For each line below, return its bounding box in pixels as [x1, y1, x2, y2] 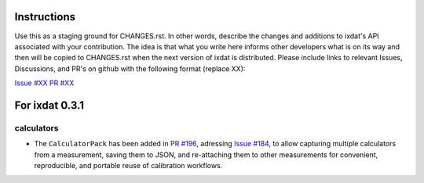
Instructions [14, 10, 76, 23]
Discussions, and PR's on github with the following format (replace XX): [14, 63, 246, 74]
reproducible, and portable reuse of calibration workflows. [34, 161, 223, 170]
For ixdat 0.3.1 [14, 99, 85, 112]
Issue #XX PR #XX [14, 78, 75, 88]
